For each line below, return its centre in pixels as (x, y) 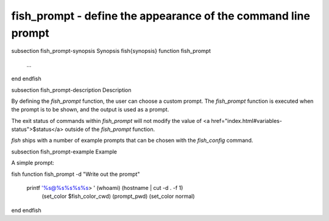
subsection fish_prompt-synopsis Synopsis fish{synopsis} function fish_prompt (111, 51)
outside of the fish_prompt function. (110, 129)
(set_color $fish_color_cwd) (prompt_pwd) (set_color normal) (118, 196)
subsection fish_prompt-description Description (71, 90)
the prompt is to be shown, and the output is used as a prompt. (90, 110)
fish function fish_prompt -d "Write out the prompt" (76, 174)
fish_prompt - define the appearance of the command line (161, 16)
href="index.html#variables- (247, 121)
